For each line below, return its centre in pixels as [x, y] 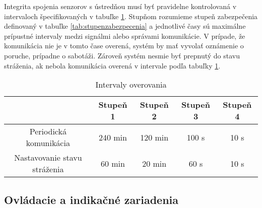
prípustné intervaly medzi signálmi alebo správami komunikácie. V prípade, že [125, 36]
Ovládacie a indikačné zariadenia [91, 199]
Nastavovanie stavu [48, 158]
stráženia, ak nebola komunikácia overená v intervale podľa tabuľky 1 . [112, 65]
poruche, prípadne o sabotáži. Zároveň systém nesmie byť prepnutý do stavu [122, 55]
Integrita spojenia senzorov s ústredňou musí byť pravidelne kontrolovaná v [120, 6]
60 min [113, 163]
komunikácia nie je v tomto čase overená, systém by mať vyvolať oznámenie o [124, 46]
